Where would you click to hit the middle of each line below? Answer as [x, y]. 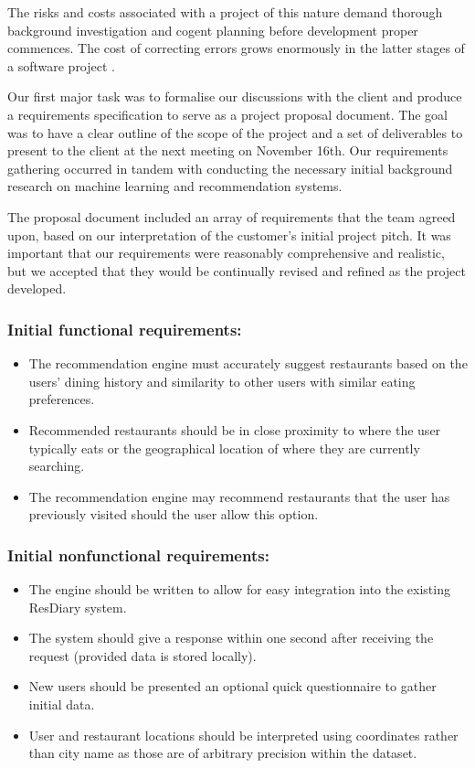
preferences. [62, 399]
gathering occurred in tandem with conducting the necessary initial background [230, 168]
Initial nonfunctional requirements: [138, 555]
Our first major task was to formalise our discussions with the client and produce [235, 96]
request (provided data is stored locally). [142, 655]
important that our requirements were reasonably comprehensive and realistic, [226, 253]
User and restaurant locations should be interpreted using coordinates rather [243, 735]
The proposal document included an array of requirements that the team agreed [232, 216]
